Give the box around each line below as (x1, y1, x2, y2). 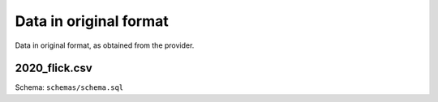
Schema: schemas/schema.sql (15, 83, 124, 92)
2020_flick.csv (15, 62, 92, 75)
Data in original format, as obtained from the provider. (15, 40, 195, 50)
